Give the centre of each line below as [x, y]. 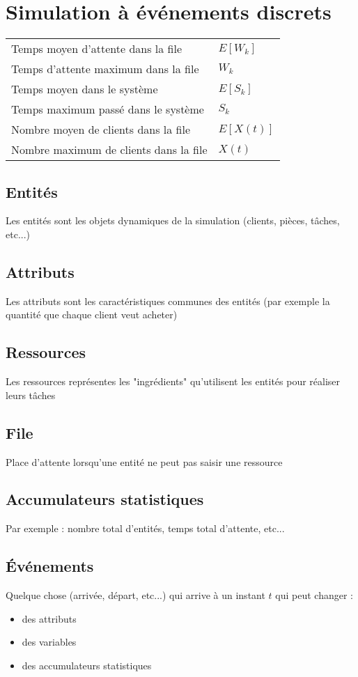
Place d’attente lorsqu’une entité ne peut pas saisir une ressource [144, 461]
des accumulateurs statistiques [87, 665]
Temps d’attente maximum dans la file [105, 69]
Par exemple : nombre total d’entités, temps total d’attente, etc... [145, 528]
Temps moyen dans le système [85, 89]
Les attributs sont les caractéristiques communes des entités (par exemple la [168, 301]
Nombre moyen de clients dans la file [101, 130]
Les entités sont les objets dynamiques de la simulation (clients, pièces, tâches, [173, 220]
